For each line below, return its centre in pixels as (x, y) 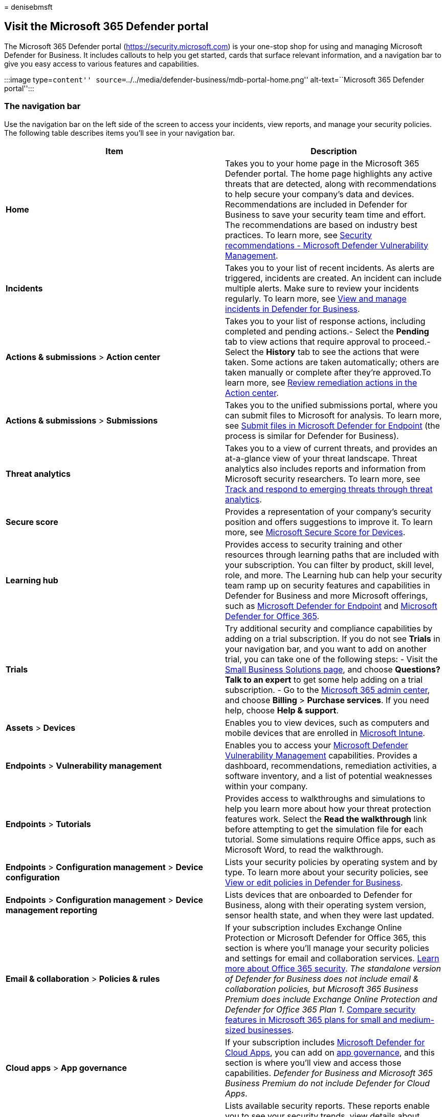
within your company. (266, 786)
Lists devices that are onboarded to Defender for (319, 894)
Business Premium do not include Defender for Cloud (327, 1083)
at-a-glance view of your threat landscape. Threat (321, 458)
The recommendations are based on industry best (321, 225)
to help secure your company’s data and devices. (320, 194)
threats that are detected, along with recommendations (331, 184)
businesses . (271, 1030)
